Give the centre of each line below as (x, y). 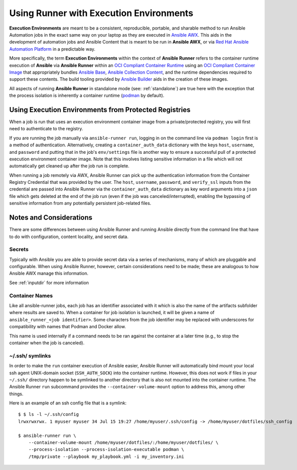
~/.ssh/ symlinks (30, 356)
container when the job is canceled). (47, 343)
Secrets (19, 250)
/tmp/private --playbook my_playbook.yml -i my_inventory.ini (106, 456)
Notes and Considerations (51, 218)
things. (16, 394)
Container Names (31, 296)
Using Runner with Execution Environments (101, 13)
